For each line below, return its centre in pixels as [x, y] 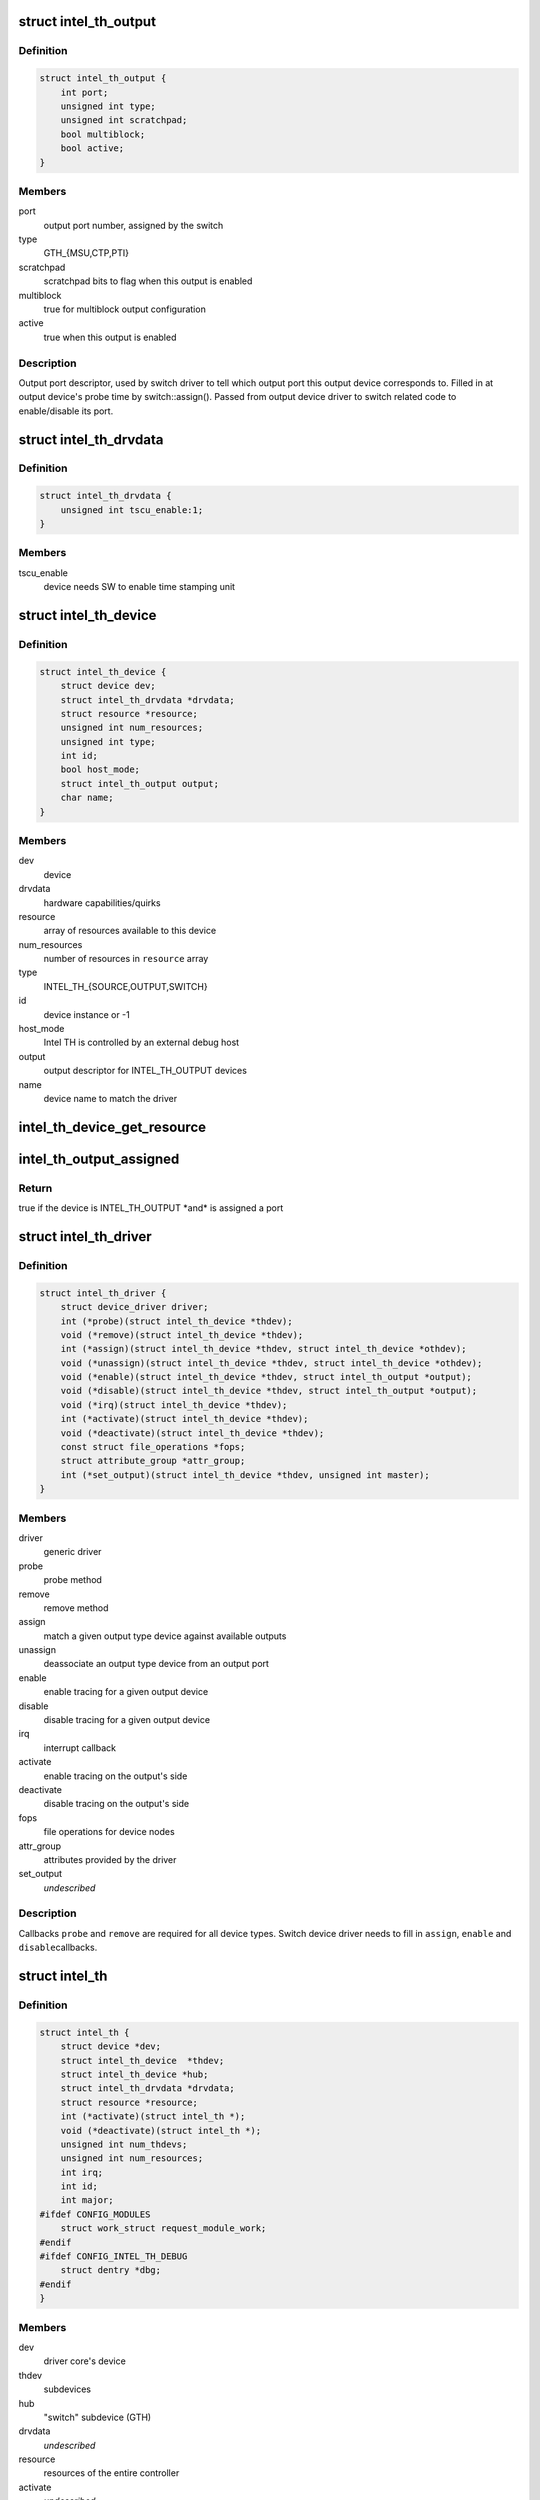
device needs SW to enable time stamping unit [139, 587]
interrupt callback [80, 1747]
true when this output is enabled [110, 337]
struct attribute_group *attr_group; [153, 1461]
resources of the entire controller [111, 2473]
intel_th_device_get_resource [112, 1126]
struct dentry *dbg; [111, 2270]
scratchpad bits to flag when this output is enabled [148, 281]
